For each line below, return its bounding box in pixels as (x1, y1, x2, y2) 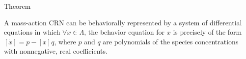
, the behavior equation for (84, 27, 165, 37)
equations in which (4, 27, 60, 37)
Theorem (4, 1, 31, 11)
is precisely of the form (173, 27, 242, 37)
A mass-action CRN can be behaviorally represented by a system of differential (4, 17, 242, 27)
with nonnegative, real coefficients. (4, 46, 108, 56)
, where (54, 36, 76, 46)
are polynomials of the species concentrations (103, 36, 239, 46)
